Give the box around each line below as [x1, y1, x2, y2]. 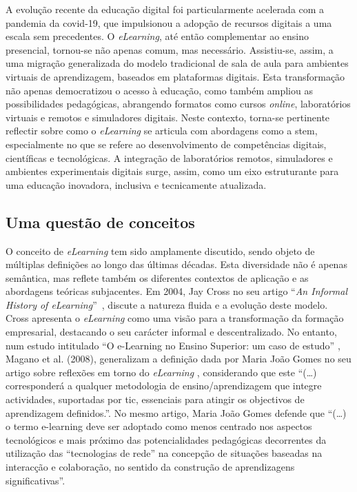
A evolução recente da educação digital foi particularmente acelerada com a [6, 2, 325, 16]
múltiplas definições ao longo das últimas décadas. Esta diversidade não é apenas [6, 257, 347, 271]
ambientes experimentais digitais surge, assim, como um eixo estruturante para [6, 164, 339, 178]
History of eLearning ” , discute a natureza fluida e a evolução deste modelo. [6, 297, 328, 311]
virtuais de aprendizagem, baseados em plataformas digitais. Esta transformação [6, 69, 345, 83]
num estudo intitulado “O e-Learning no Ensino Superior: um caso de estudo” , [6, 338, 340, 352]
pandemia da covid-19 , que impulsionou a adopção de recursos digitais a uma [6, 15, 332, 30]
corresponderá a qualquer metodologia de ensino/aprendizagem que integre [6, 378, 322, 393]
